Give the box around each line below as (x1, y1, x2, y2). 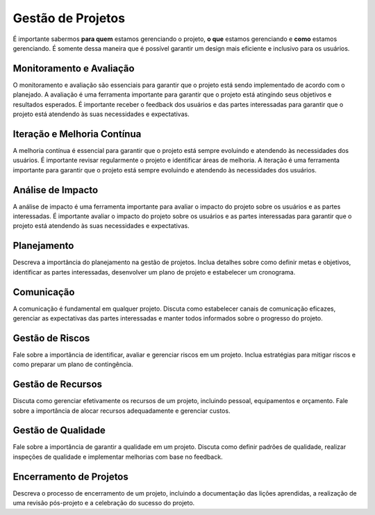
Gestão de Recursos (12, 379, 103, 391)
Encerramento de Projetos (12, 471, 128, 482)
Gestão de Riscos (12, 332, 90, 344)
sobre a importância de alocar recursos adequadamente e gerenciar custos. (12, 407, 231, 415)
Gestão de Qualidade (12, 425, 106, 436)
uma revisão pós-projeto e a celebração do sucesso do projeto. (12, 499, 195, 507)
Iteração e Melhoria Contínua (12, 128, 142, 140)
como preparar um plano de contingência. (12, 360, 133, 368)
